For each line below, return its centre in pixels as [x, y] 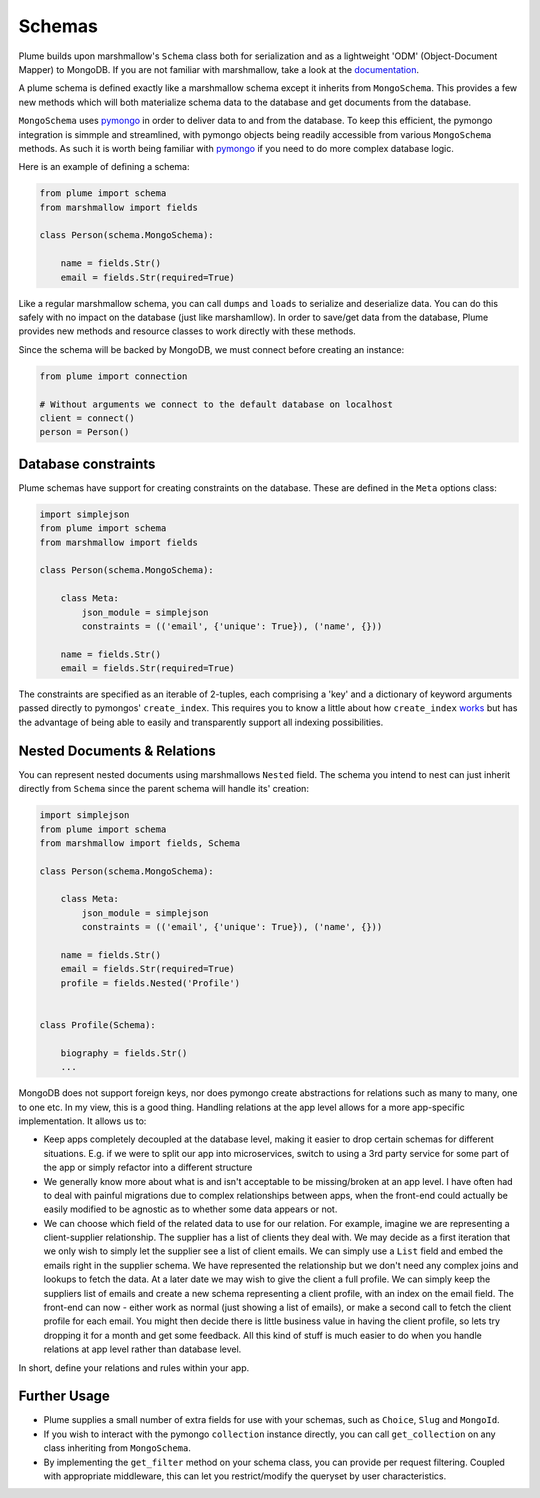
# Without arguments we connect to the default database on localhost [216, 404]
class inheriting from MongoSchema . [117, 1448]
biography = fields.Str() [124, 1053]
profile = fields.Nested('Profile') [150, 983]
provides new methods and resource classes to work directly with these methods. [187, 331]
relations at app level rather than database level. [142, 1349]
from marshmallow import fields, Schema [139, 843]
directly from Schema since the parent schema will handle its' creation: [164, 789]
